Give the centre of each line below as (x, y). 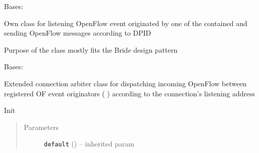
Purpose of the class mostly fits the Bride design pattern (91, 49)
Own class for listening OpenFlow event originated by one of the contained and (126, 23)
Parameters (41, 127)
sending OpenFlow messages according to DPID (78, 33)
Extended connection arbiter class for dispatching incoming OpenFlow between (125, 83)
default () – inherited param (89, 144)
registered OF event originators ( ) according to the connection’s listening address (129, 93)
